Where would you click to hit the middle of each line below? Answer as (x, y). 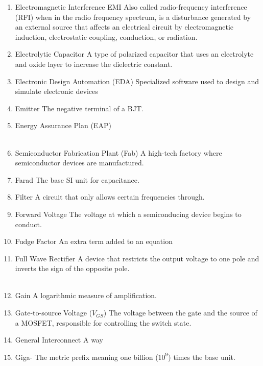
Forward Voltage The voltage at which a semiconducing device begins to (128, 214)
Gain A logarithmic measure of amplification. (86, 295)
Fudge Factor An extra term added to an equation (94, 241)
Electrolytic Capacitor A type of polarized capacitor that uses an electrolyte (134, 54)
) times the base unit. (202, 357)
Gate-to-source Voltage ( (54, 313)
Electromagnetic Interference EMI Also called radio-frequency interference (131, 7)
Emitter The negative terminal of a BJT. (79, 108)
